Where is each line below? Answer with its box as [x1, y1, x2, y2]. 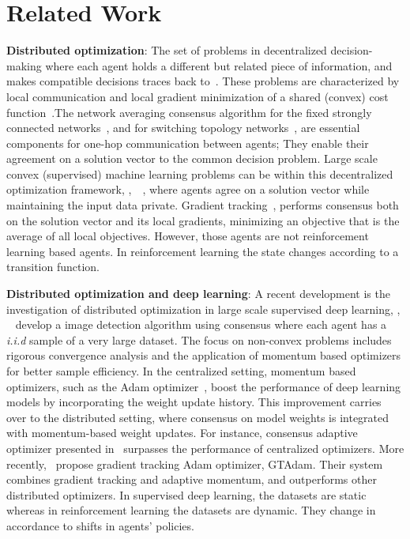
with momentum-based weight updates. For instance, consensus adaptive [6, 424, 358, 441]
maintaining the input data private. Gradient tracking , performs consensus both [6, 197, 399, 213]
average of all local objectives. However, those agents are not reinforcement [6, 228, 369, 244]
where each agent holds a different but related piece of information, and [45, 57, 393, 73]
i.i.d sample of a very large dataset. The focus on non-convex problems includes [6, 331, 392, 348]
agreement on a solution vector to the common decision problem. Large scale [6, 150, 378, 167]
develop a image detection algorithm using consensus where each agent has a [15, 316, 387, 333]
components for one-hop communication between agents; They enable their [6, 134, 369, 151]
